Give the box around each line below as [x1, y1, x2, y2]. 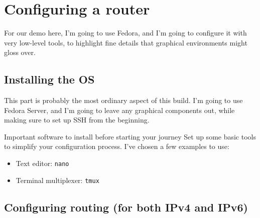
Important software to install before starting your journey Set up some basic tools [4, 131, 256, 141]
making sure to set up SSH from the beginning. [4, 114, 150, 125]
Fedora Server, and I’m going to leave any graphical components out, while [4, 104, 235, 115]
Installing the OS [4, 71, 95, 87]
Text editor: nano [16, 158, 69, 168]
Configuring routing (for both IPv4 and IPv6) [4, 199, 248, 214]
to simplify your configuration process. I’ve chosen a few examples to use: [4, 141, 229, 151]
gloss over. [4, 47, 36, 57]
